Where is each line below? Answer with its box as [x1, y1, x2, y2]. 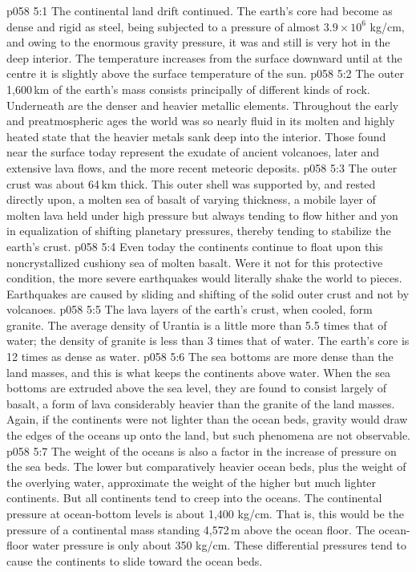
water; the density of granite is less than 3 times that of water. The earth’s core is [6, 332, 410, 349]
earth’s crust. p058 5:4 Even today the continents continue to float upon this [6, 237, 383, 254]
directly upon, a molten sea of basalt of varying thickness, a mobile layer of [6, 191, 376, 208]
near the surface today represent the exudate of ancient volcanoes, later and [6, 144, 380, 160]
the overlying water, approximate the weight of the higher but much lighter [6, 473, 377, 490]
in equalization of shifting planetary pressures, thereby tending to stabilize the [6, 222, 391, 239]
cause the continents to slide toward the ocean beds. [6, 552, 263, 569]
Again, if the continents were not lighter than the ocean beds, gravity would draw [6, 411, 408, 428]
